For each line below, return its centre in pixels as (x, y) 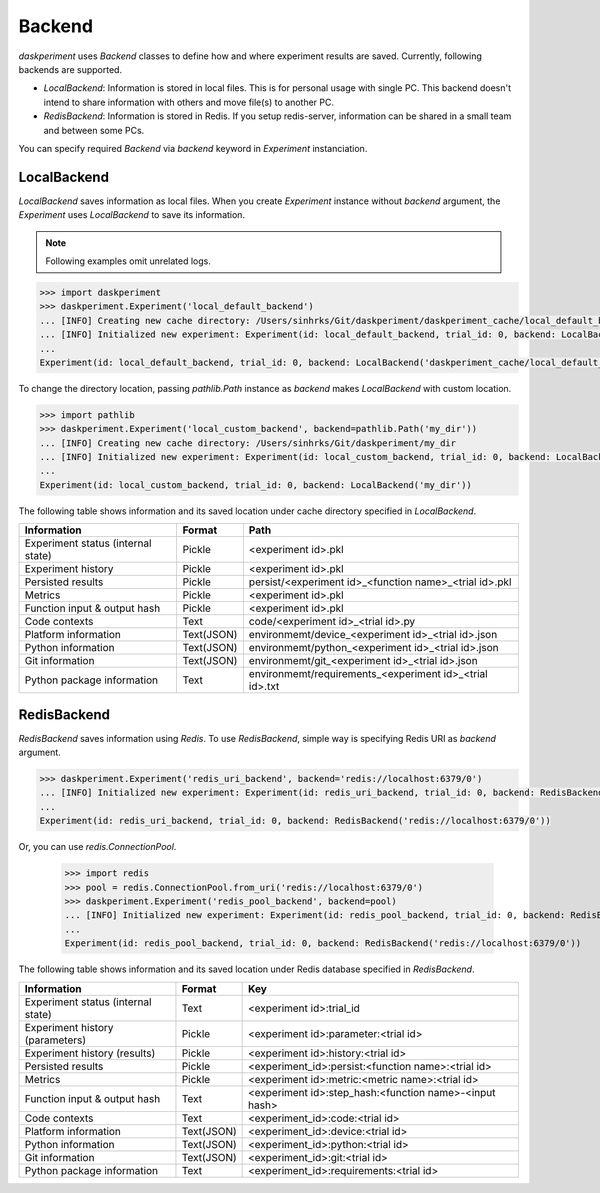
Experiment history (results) (90, 1053)
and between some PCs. (94, 130)
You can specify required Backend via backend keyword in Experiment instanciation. (193, 148)
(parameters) (55, 1040)
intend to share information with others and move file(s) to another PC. (189, 102)
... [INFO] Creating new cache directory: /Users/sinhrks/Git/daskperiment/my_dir (248, 443)
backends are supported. (70, 69)
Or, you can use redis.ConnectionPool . (97, 847)
